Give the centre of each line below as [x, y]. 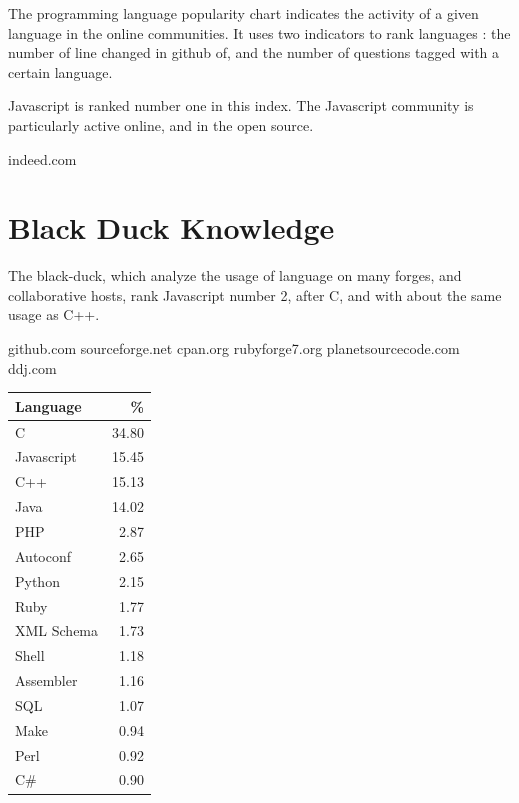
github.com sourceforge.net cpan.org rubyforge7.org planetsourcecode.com [234, 348]
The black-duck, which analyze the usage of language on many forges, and [235, 275]
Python [37, 580]
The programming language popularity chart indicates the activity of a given [243, 13]
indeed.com [42, 158]
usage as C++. [54, 314]
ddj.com [32, 367]
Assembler [46, 680]
